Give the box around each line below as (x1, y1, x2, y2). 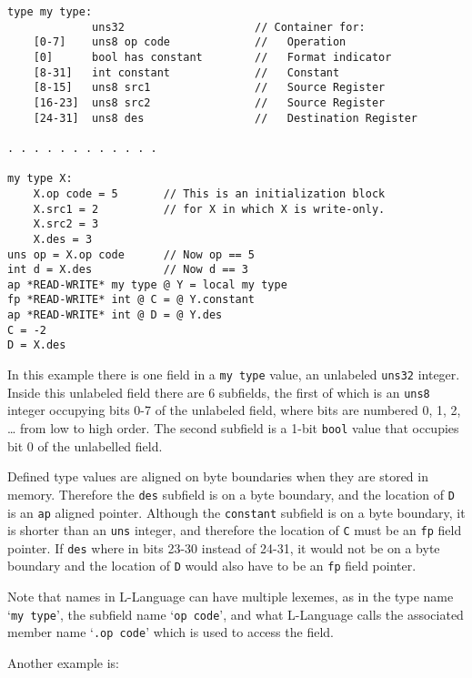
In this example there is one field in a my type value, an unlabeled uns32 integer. (7, 365, 460, 384)
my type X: (7, 172, 73, 186)
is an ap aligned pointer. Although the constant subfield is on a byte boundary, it (7, 502, 466, 521)
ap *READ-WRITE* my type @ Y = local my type (7, 278, 287, 291)
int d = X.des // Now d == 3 (7, 263, 248, 277)
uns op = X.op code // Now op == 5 (7, 248, 256, 261)
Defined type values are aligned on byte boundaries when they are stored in (7, 467, 428, 486)
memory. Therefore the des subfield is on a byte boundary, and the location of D (7, 484, 455, 503)
